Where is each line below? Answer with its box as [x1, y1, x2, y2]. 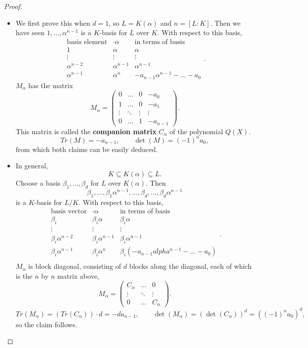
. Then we [210, 17, 241, 28]
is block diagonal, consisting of [28, 261, 122, 271]
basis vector [51, 208, 87, 215]
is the [15, 270, 33, 281]
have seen [15, 27, 45, 38]
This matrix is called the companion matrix [15, 126, 157, 136]
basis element [66, 38, 108, 46]
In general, [15, 160, 48, 171]
